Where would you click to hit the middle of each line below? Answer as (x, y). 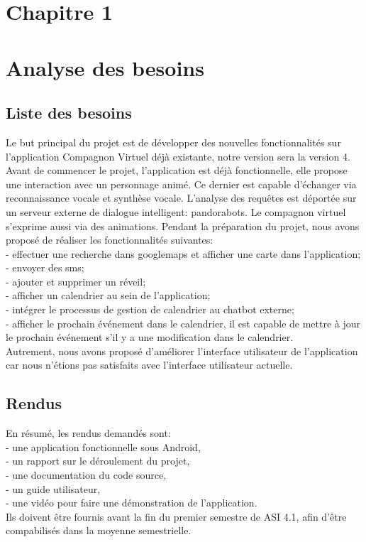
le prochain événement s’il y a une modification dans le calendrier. (150, 337)
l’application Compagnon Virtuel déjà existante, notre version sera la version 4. (178, 156)
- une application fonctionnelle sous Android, (103, 446)
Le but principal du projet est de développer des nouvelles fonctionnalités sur (173, 142)
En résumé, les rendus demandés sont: (88, 433)
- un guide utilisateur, (53, 488)
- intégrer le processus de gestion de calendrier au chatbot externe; (150, 309)
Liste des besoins (69, 113)
